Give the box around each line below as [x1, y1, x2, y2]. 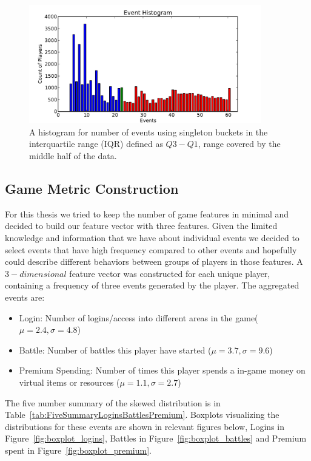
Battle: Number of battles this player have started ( [19, 343, 212, 356]
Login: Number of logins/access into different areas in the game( [19, 311, 258, 324]
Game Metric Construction [5, 179, 179, 198]
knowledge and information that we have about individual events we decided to [5, 231, 299, 244]
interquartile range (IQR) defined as [29, 137, 163, 150]
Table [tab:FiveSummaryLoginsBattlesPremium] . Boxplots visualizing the [5, 408, 279, 421]
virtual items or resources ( [19, 375, 120, 388]
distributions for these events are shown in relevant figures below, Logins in [5, 420, 284, 432]
